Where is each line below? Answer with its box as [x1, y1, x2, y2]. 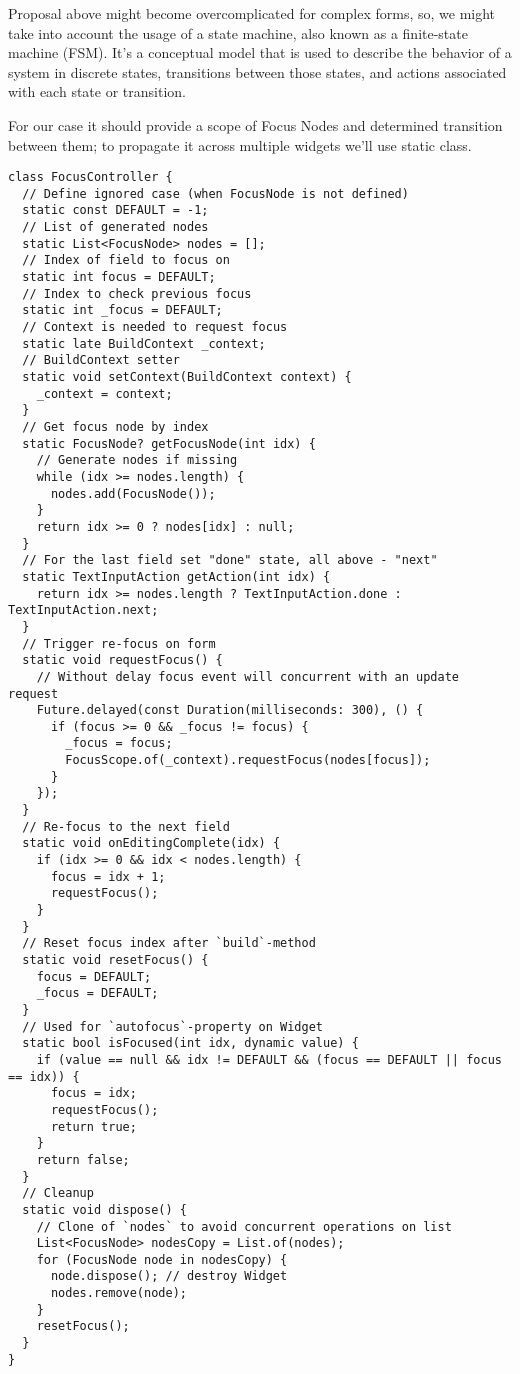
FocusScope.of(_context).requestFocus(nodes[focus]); [65, 753, 431, 768]
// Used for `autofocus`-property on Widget [22, 1019, 323, 1034]
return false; [36, 1152, 130, 1167]
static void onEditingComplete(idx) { [22, 836, 281, 851]
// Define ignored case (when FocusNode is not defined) [22, 186, 409, 201]
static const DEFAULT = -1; [22, 203, 209, 218]
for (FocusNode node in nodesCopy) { [36, 1252, 288, 1267]
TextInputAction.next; [8, 603, 159, 618]
